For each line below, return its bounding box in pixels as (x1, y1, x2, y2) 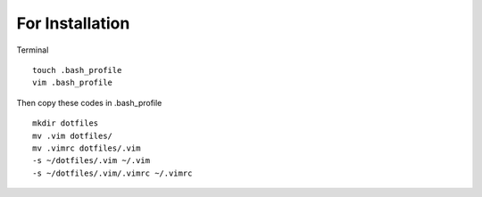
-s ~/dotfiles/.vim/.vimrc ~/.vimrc (32, 168, 193, 178)
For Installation (16, 13, 130, 33)
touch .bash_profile (32, 65, 122, 75)
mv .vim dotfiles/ (32, 130, 113, 141)
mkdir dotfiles (32, 119, 99, 128)
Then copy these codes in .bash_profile (16, 97, 162, 108)
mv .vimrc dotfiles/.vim (32, 143, 141, 153)
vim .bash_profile (32, 78, 113, 88)
